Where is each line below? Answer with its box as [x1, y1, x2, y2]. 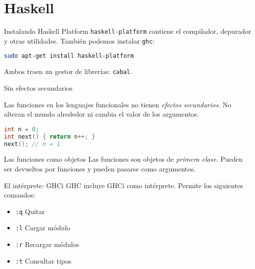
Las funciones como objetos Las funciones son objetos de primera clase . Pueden [4, 154, 243, 164]
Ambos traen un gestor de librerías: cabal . [4, 66, 132, 76]
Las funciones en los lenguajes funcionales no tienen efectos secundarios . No [4, 99, 231, 109]
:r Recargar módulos [15, 239, 79, 249]
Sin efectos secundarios [4, 82, 73, 93]
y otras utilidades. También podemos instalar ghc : [4, 35, 154, 46]
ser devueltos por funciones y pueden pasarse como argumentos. [4, 163, 196, 173]
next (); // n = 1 [4, 140, 60, 147]
